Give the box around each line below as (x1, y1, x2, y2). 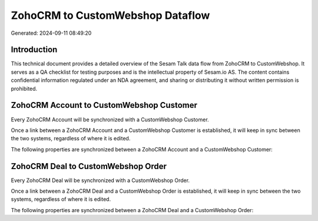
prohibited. (11, 85, 38, 92)
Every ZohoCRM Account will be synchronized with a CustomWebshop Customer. (11, 116, 209, 123)
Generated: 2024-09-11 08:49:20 (11, 29, 92, 37)
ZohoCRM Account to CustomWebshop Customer (11, 100, 197, 110)
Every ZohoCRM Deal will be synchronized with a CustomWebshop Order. (11, 177, 190, 184)
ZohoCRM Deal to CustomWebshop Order (11, 161, 167, 171)
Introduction (11, 45, 58, 55)
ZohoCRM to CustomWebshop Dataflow (11, 9, 210, 22)
